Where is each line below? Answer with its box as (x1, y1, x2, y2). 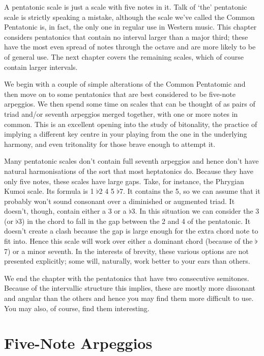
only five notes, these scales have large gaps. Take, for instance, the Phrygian (4, 175, 244, 186)
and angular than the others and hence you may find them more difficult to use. (4, 293, 254, 303)
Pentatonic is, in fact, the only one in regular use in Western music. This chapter (4, 21, 257, 32)
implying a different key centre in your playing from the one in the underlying (4, 129, 247, 139)
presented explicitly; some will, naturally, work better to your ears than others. (4, 256, 250, 266)
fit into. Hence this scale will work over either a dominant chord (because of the (4, 236, 253, 246)
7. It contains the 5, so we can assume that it (119, 186, 260, 196)
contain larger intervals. (4, 61, 78, 72)
